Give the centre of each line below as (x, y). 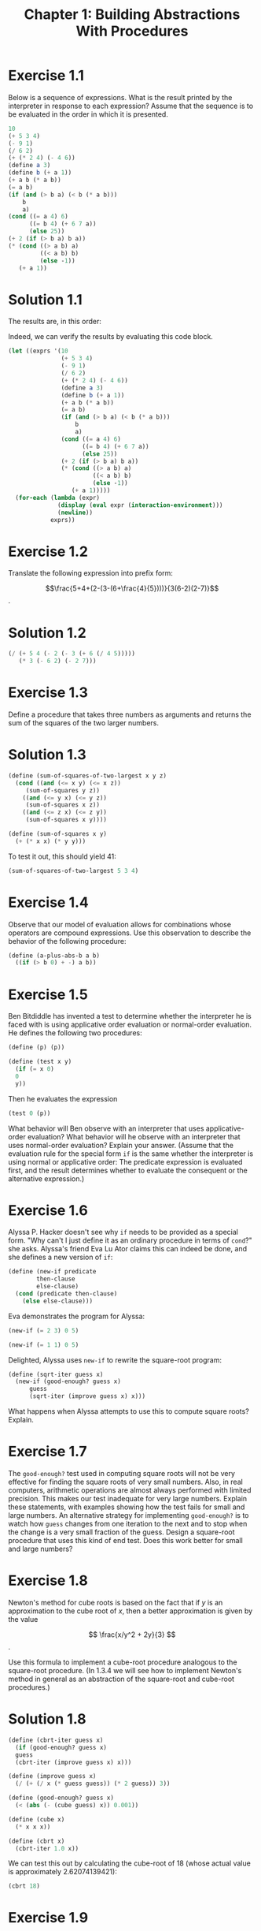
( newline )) (75, 513)
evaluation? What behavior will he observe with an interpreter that (134, 1136)
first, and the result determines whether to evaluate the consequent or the (128, 1170)
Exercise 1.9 (48, 1918)
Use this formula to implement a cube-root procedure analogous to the (123, 1662)
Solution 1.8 (47, 1719)
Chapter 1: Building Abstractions (132, 15)
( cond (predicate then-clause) (66, 1294)
